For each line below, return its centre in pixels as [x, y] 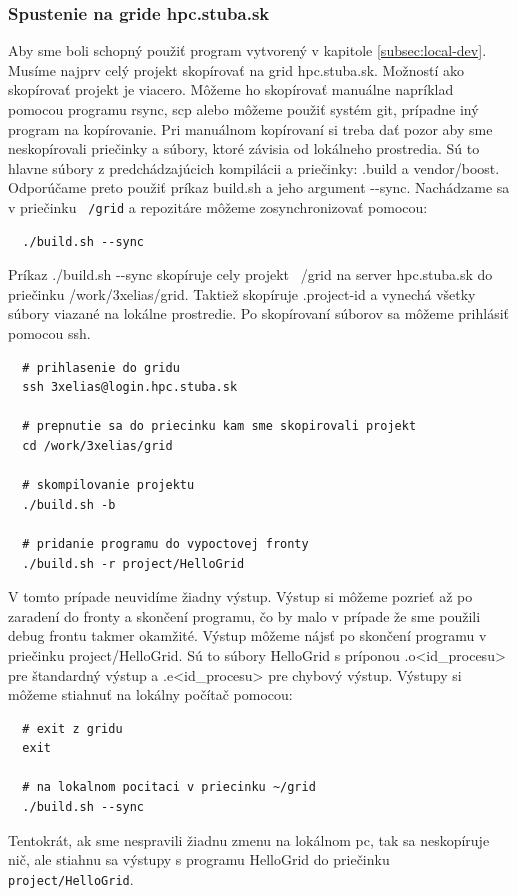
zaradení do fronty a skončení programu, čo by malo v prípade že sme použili [244, 615]
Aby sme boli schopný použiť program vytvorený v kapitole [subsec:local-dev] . [247, 50]
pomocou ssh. [49, 333]
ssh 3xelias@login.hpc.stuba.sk [130, 387]
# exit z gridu [72, 728]
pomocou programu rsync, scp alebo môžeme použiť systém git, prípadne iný [243, 109]
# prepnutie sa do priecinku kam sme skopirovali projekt [219, 426]
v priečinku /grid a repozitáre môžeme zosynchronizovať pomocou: [218, 206]
